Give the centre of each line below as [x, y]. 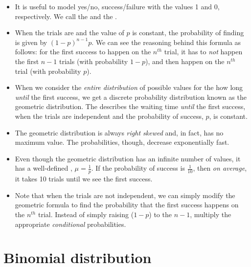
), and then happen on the [185, 61]
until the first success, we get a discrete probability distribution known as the [131, 97]
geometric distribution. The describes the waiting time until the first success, [130, 106]
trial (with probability [48, 71]
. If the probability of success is [138, 168]
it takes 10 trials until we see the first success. [84, 179]
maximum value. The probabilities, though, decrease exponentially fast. [122, 142]
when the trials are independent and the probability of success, [109, 116]
